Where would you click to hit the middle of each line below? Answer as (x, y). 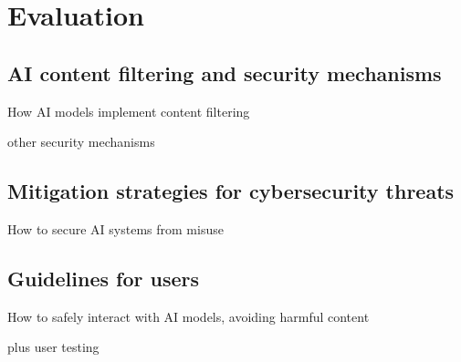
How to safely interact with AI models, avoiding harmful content (189, 316)
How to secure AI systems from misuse (115, 228)
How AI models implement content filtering (129, 111)
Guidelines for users (103, 278)
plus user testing (53, 347)
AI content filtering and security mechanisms (225, 72)
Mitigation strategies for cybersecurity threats (231, 191)
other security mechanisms (81, 142)
